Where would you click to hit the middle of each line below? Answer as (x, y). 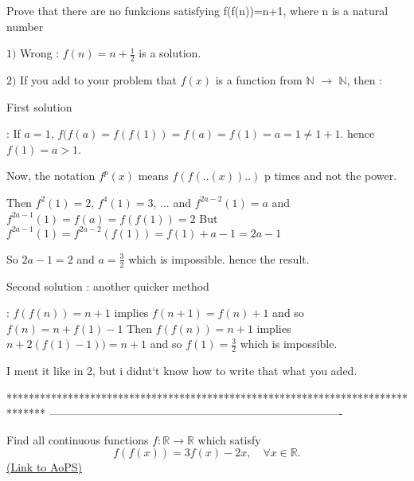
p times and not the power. (330, 176)
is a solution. (170, 53)
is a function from (259, 80)
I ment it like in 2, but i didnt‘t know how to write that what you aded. (182, 371)
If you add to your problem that (98, 80)
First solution (39, 106)
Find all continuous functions (78, 439)
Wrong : (40, 53)
